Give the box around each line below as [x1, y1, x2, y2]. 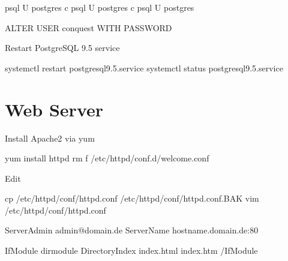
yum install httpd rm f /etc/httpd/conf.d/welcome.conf [5, 152, 209, 164]
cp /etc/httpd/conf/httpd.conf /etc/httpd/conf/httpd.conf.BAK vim [5, 192, 259, 205]
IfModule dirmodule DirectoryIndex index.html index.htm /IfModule [5, 244, 258, 257]
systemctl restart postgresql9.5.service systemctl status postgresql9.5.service [5, 61, 283, 74]
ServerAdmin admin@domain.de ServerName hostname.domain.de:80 [5, 224, 259, 236]
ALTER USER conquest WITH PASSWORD [5, 21, 172, 34]
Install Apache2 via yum [5, 131, 95, 144]
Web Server [5, 97, 104, 121]
